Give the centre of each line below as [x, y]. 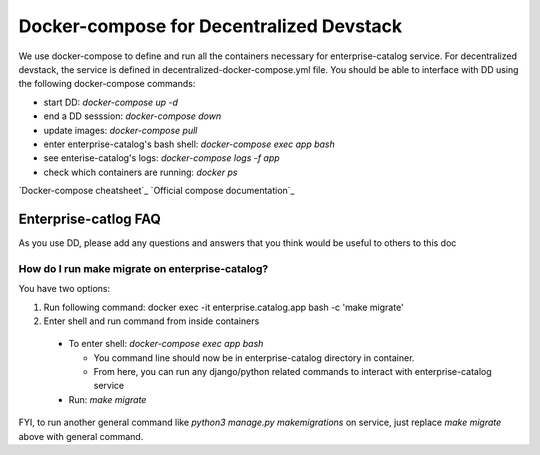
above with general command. [81, 436]
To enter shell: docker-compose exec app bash [166, 344]
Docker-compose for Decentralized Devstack [210, 26]
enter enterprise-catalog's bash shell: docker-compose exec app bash [189, 144]
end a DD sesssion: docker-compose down [132, 116]
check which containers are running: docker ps [140, 172]
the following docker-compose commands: [107, 84]
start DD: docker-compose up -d [111, 102]
